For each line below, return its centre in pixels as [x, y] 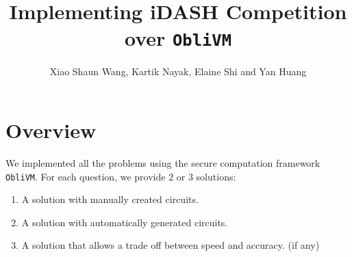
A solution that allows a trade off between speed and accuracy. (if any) [171, 245]
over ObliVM [178, 38]
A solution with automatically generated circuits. [125, 222]
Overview [51, 130]
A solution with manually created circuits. [110, 199]
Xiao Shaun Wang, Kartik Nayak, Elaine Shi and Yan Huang [178, 71]
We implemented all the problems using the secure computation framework [163, 162]
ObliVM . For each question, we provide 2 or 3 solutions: [121, 176]
